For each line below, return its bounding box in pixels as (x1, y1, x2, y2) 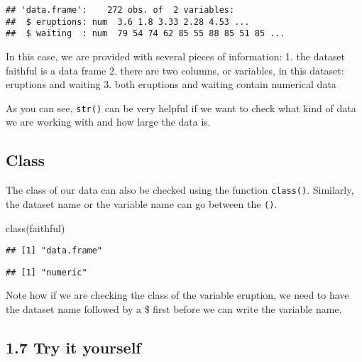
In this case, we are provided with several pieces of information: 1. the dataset (6, 48, 346, 63)
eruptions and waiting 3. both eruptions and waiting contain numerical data (6, 77, 336, 92)
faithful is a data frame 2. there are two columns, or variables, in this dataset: (6, 62, 344, 77)
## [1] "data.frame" (6, 246, 103, 256)
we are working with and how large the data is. (6, 114, 211, 129)
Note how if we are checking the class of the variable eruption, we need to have (6, 287, 349, 302)
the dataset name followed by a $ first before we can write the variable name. (6, 302, 342, 317)
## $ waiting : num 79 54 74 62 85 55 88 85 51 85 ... (6, 28, 285, 39)
